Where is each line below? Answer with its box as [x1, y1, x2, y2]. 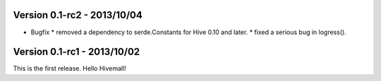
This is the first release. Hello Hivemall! [13, 64, 126, 73]
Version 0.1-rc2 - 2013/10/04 [13, 9, 143, 21]
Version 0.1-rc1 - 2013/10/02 [13, 46, 140, 58]
